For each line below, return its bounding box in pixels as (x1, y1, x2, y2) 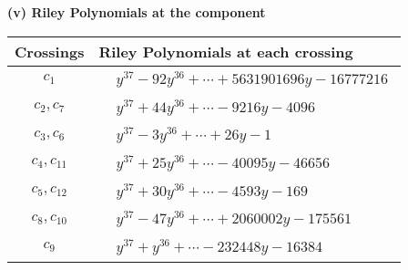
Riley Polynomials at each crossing (98, 40, 353, 62)
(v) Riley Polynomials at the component (7, 3, 266, 21)
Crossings (15, 40, 85, 62)
